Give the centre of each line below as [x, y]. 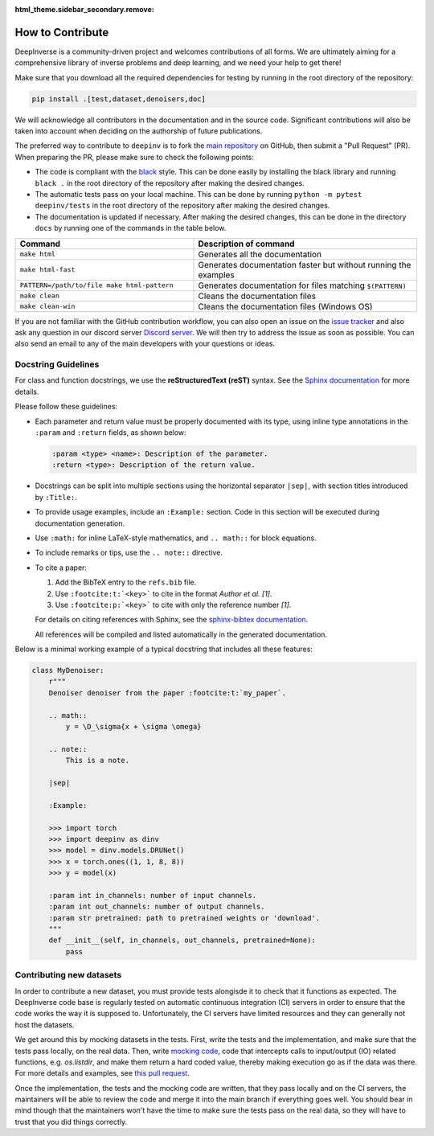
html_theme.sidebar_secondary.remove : [84, 9]
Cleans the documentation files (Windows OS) [285, 306]
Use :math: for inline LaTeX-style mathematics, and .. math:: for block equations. [176, 538]
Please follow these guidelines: [66, 407]
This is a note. [98, 761]
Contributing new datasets [68, 975]
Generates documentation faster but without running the [305, 265]
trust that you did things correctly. [71, 1122]
